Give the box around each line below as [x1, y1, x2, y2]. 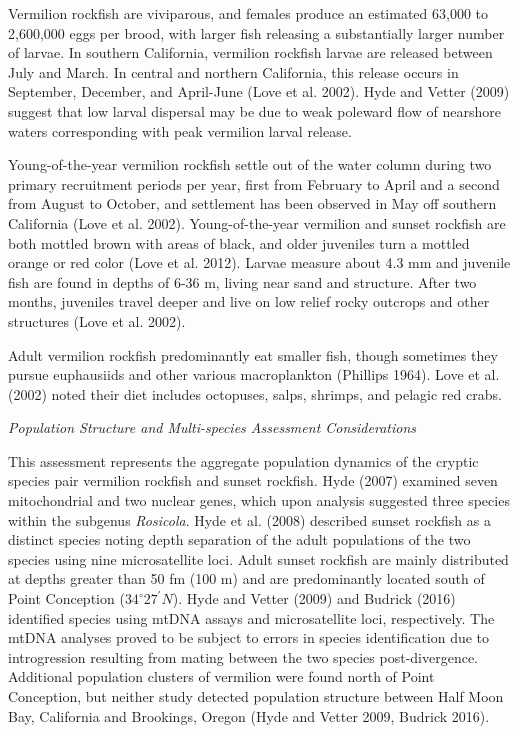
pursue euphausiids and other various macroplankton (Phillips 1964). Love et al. [8, 364, 500, 385]
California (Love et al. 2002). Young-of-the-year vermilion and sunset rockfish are [8, 212, 506, 233]
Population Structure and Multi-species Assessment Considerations [8, 417, 417, 438]
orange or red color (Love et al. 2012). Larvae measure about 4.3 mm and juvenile [8, 252, 511, 273]
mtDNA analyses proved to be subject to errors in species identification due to [8, 627, 490, 648]
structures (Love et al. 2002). [8, 310, 186, 331]
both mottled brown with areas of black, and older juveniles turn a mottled [8, 232, 470, 253]
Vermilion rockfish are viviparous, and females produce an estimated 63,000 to [8, 3, 489, 23]
